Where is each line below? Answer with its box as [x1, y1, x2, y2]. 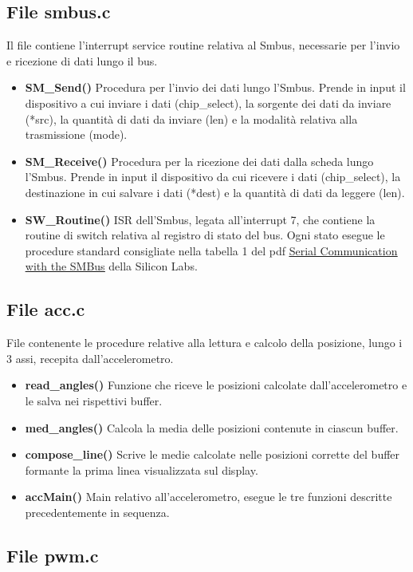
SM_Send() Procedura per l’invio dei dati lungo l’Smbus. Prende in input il [25, 79, 406, 96]
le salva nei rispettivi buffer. [25, 392, 163, 408]
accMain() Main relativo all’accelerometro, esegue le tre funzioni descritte [25, 488, 392, 505]
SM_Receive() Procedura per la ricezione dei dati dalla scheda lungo [25, 152, 374, 169]
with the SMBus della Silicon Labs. [25, 258, 198, 274]
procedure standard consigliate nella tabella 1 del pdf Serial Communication [25, 242, 398, 258]
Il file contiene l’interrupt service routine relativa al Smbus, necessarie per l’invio [6, 37, 400, 53]
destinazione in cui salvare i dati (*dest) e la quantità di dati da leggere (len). [25, 183, 405, 200]
